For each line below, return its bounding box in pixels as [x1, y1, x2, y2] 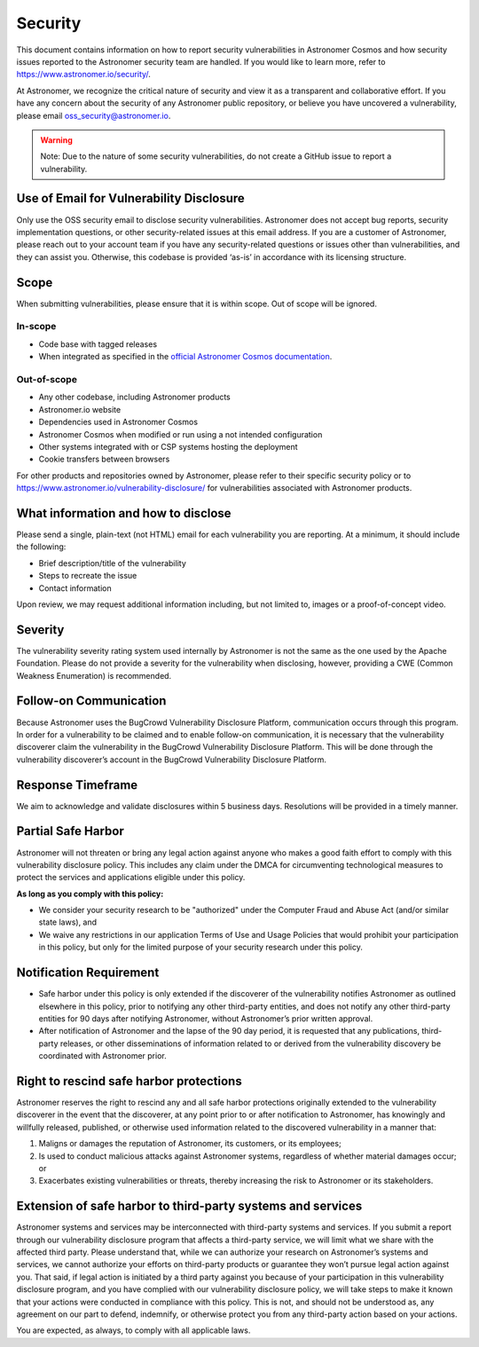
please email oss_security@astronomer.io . [16, 110, 171, 121]
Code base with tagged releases [38, 338, 158, 350]
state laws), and [38, 917, 98, 927]
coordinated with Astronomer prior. [38, 1051, 168, 1061]
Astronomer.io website [38, 404, 122, 414]
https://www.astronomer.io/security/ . [16, 69, 151, 80]
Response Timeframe [16, 777, 138, 792]
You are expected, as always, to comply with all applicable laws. [16, 1325, 251, 1335]
